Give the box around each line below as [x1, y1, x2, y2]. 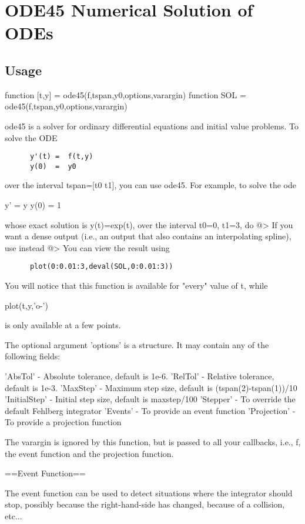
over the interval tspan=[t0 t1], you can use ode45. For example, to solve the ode [5, 179, 296, 191]
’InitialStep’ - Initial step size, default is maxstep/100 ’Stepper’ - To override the [5, 393, 296, 405]
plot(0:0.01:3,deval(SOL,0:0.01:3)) [29, 262, 173, 271]
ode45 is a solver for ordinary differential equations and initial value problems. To [5, 119, 299, 132]
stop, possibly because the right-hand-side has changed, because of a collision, [5, 498, 285, 510]
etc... [5, 509, 22, 522]
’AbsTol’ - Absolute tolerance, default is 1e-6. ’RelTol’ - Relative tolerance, [5, 370, 274, 382]
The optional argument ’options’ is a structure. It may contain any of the [5, 338, 269, 351]
